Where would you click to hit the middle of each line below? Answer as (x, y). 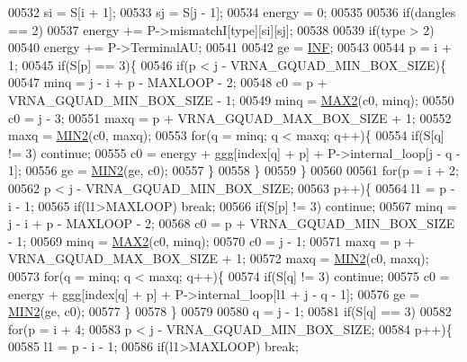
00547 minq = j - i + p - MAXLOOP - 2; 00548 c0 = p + (168, 82)
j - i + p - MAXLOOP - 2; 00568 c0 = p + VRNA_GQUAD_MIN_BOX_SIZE (232, 223)
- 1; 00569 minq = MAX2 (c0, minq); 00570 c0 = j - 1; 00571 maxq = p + (211, 240)
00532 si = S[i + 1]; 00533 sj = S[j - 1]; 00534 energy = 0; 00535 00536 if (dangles (232, 12)
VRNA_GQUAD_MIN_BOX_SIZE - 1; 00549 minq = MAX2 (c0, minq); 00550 (231, 99)
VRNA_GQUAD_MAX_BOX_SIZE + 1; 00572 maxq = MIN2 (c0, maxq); (219, 258)
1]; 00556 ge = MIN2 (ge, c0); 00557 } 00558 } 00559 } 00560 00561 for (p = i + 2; (233, 170)
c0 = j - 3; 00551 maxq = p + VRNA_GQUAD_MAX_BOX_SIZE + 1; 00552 (230, 117)
